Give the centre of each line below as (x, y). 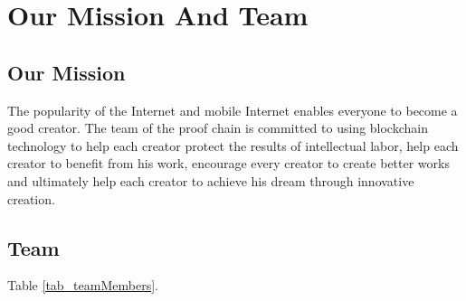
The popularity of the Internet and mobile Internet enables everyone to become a (233, 110)
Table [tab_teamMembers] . (83, 285)
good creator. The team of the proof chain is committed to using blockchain (218, 128)
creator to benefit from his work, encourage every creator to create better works (228, 163)
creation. (31, 198)
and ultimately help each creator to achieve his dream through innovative (211, 180)
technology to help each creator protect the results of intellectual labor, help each (233, 145)
